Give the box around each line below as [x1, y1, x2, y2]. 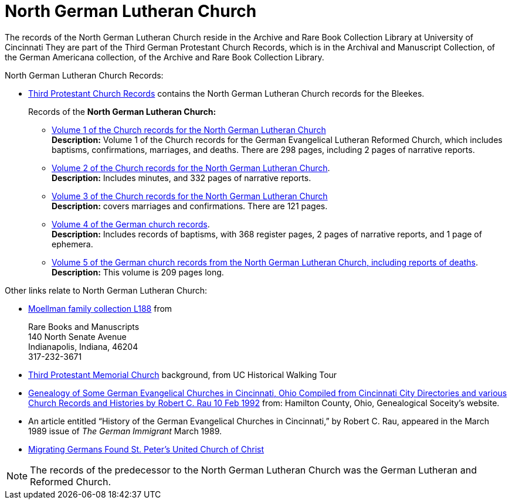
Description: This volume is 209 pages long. [52, 267, 224, 277]
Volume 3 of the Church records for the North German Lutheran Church [52, 190, 328, 201]
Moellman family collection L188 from [28, 303, 172, 314]
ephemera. [52, 239, 93, 249]
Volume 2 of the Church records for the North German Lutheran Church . [52, 162, 330, 173]
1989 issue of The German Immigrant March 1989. [28, 425, 222, 436]
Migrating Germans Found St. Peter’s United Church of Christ [28, 444, 265, 454]
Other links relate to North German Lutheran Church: [5, 285, 208, 295]
